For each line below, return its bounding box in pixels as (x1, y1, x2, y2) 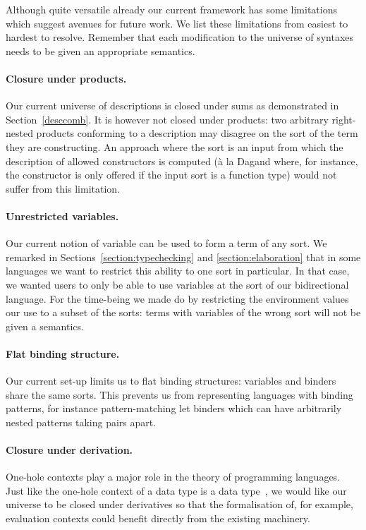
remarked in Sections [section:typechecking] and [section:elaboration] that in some (6, 249, 361, 264)
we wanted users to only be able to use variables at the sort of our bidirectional (6, 277, 349, 291)
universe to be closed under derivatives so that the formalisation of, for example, (6, 497, 353, 512)
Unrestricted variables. (6, 208, 119, 223)
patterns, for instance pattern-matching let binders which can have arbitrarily (6, 401, 342, 416)
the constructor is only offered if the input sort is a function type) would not (6, 167, 337, 182)
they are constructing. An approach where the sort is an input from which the (6, 139, 343, 154)
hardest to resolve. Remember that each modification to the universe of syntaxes (6, 30, 354, 44)
